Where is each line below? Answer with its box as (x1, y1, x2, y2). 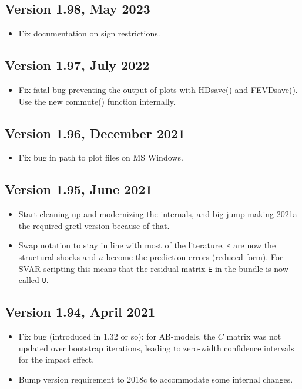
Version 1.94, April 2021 (5, 302, 156, 321)
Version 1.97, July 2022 (5, 56, 150, 74)
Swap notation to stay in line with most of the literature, (18, 239, 224, 251)
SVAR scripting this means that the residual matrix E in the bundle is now (18, 262, 288, 274)
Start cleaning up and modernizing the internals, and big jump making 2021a (18, 208, 297, 220)
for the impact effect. (18, 353, 95, 365)
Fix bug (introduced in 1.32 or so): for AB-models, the (18, 330, 216, 343)
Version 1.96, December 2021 (5, 124, 185, 142)
